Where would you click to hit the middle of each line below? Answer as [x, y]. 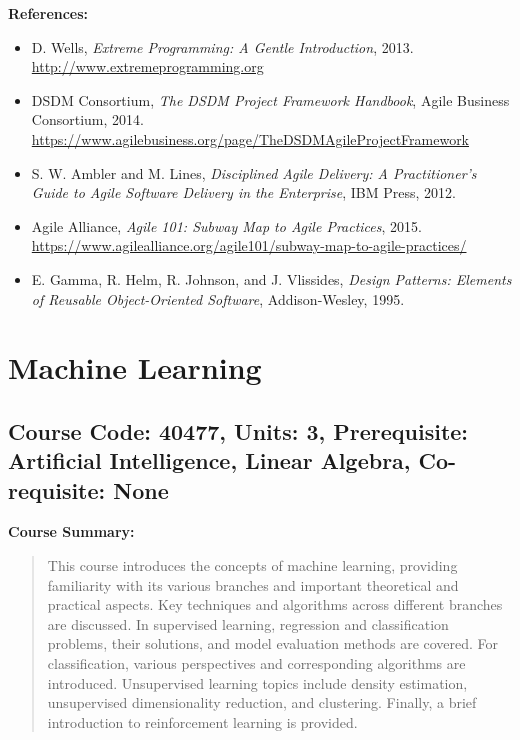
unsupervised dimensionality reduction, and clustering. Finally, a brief [262, 702]
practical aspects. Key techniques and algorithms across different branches [275, 604]
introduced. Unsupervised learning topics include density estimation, [257, 682]
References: [48, 13]
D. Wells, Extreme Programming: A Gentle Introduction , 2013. [222, 46]
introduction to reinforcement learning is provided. [202, 721]
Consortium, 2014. [87, 119]
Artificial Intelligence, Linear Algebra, [209, 460]
